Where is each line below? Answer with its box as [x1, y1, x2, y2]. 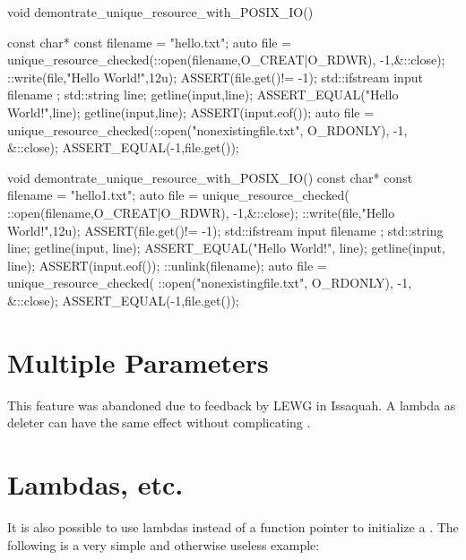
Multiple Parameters [7, 343, 269, 380]
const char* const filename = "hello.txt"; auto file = [7, 32, 292, 51]
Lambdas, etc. [7, 466, 184, 502]
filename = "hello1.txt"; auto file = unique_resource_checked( [7, 185, 349, 204]
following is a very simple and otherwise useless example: [7, 535, 320, 554]
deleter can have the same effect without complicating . [7, 413, 311, 432]
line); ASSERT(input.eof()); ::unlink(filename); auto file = [7, 255, 327, 274]
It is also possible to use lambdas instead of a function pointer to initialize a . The [7, 517, 459, 536]
